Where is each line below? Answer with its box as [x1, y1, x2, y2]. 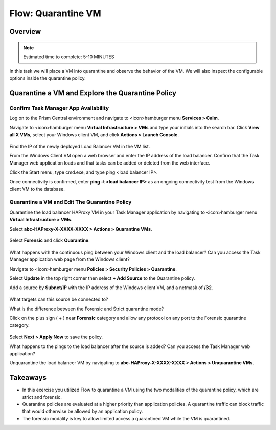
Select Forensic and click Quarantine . [9, 237, 90, 243]
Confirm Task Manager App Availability [9, 104, 109, 111]
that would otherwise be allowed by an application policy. [22, 408, 143, 415]
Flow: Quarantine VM [9, 8, 102, 19]
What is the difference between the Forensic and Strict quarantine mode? [9, 305, 164, 312]
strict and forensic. [22, 394, 62, 400]
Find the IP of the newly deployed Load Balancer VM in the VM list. [9, 144, 150, 150]
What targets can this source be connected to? [9, 296, 108, 302]
